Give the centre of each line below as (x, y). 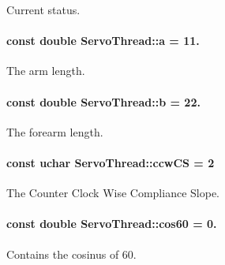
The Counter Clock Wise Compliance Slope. (113, 193)
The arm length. (46, 71)
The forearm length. (55, 131)
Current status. (43, 9)
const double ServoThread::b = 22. (103, 101)
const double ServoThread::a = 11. (103, 41)
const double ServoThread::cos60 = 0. (112, 224)
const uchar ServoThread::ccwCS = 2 (111, 162)
